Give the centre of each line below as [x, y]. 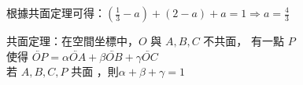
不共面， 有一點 [244, 41]
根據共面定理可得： [56, 12]
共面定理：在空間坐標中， [72, 41]
